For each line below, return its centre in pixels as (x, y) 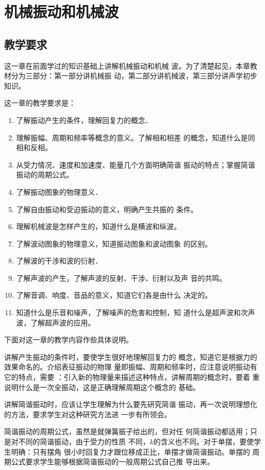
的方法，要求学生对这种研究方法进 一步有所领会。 (88, 414)
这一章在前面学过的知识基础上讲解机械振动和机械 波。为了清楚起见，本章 (127, 65)
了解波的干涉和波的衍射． (59, 261)
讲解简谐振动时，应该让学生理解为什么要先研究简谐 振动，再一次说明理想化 (131, 404)
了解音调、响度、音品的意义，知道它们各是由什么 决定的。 (114, 295)
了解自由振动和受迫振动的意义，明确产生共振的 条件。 (107, 209)
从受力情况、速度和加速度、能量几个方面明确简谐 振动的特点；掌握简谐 (136, 164)
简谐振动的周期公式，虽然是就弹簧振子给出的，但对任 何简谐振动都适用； (127, 431)
